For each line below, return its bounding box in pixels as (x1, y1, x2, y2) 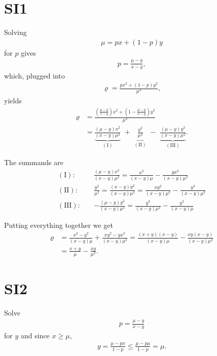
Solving (4, 27, 27, 37)
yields (4, 95, 22, 106)
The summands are (4, 156, 63, 167)
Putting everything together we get (4, 220, 113, 230)
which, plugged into (4, 70, 65, 81)
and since (20, 330, 50, 340)
